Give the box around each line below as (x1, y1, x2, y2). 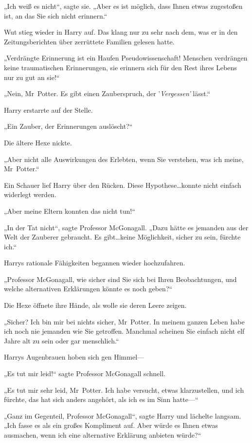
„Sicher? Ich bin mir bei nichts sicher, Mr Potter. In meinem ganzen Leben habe (4, 316, 245, 326)
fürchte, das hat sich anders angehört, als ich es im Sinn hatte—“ (4, 394, 198, 404)
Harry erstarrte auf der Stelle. (4, 104, 93, 115)
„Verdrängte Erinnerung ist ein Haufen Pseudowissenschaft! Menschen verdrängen (4, 53, 248, 63)
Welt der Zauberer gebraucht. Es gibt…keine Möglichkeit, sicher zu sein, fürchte (4, 232, 241, 242)
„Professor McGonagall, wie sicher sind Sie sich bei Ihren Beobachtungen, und (4, 274, 237, 284)
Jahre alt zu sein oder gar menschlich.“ (4, 335, 119, 345)
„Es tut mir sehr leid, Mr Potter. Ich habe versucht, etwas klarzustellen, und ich (4, 384, 244, 395)
